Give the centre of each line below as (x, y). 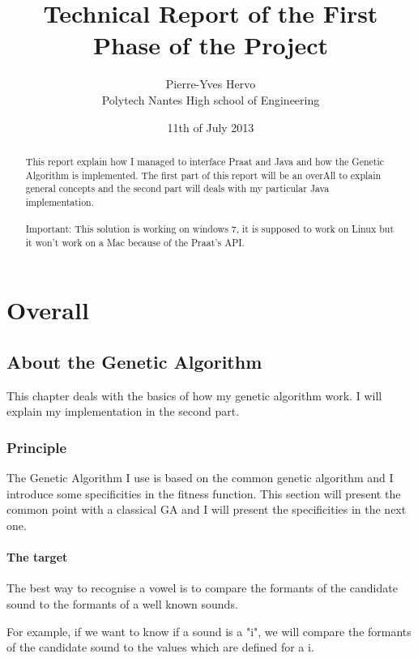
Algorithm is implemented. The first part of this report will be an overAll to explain (203, 175)
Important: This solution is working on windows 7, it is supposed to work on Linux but (210, 229)
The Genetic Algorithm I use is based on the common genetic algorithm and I (200, 478)
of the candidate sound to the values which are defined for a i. (160, 647)
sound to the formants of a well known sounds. (122, 604)
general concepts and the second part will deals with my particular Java (177, 188)
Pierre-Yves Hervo (211, 84)
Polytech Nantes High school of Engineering (211, 99)
